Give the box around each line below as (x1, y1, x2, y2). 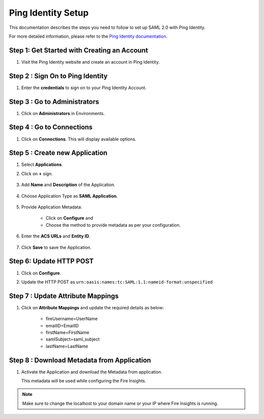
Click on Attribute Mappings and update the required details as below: (21, 304, 164, 310)
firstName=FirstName (45, 329, 89, 335)
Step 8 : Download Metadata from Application (9, 356, 151, 364)
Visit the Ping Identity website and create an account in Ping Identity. (21, 59, 160, 65)
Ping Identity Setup (9, 7, 89, 18)
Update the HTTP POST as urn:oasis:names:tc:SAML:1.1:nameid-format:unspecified (21, 279, 213, 285)
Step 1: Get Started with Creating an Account (9, 46, 149, 54)
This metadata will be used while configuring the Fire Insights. (21, 378, 147, 384)
